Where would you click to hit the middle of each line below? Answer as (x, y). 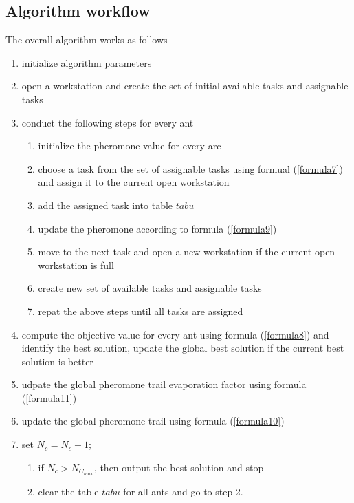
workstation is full (76, 265)
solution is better (57, 361)
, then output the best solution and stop (179, 467)
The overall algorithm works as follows (87, 40)
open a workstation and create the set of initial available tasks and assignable (185, 86)
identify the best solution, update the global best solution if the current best (183, 348)
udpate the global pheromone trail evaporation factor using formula (164, 384)
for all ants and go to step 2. (183, 491)
